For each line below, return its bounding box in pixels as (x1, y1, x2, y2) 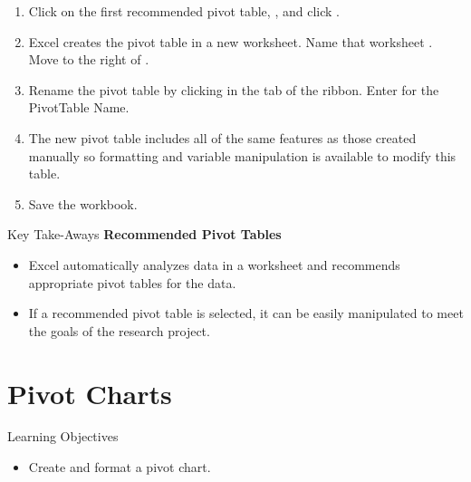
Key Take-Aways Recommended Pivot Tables (7, 225, 282, 244)
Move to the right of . (28, 50, 149, 69)
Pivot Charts (7, 374, 172, 411)
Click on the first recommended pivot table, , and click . (28, 2, 340, 20)
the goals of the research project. (28, 321, 210, 340)
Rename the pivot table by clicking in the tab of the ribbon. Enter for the (28, 80, 439, 99)
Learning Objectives (7, 427, 119, 446)
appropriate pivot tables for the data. (28, 273, 236, 292)
